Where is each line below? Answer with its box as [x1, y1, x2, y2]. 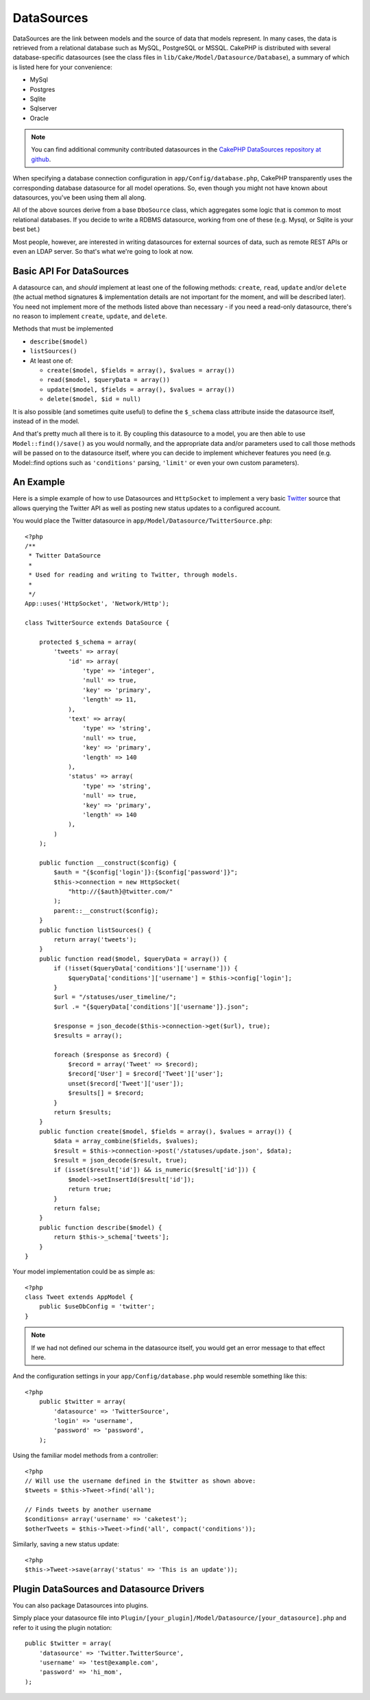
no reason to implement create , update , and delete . [12, 312, 167, 320]
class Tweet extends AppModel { [25, 1293, 134, 1301]
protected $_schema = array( [38, 638, 137, 646]
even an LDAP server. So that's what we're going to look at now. [12, 247, 193, 255]
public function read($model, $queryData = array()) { [38, 955, 227, 963]
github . [31, 155, 51, 163]
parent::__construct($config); [53, 907, 159, 915]
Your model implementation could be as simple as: [12, 1267, 156, 1276]
